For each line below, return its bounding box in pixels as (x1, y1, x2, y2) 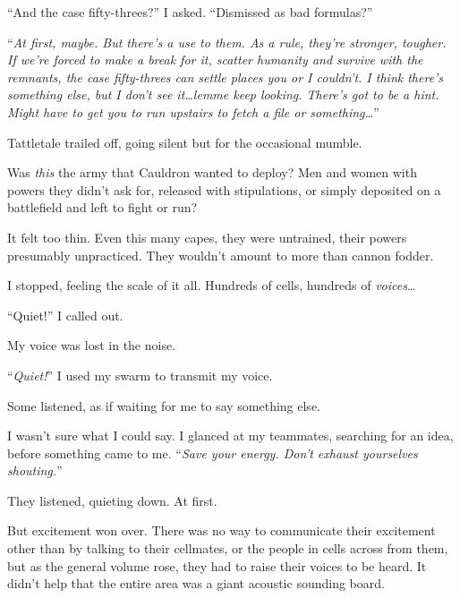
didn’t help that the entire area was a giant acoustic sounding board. (7, 574, 385, 593)
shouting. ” (7, 461, 63, 480)
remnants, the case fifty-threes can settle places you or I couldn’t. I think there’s (7, 67, 444, 86)
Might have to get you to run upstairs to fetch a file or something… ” (7, 102, 379, 121)
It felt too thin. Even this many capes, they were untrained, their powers (7, 227, 407, 246)
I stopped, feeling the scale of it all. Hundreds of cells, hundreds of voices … (7, 276, 416, 295)
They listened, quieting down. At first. (7, 491, 217, 509)
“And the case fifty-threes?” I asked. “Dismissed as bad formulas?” (7, 3, 373, 21)
